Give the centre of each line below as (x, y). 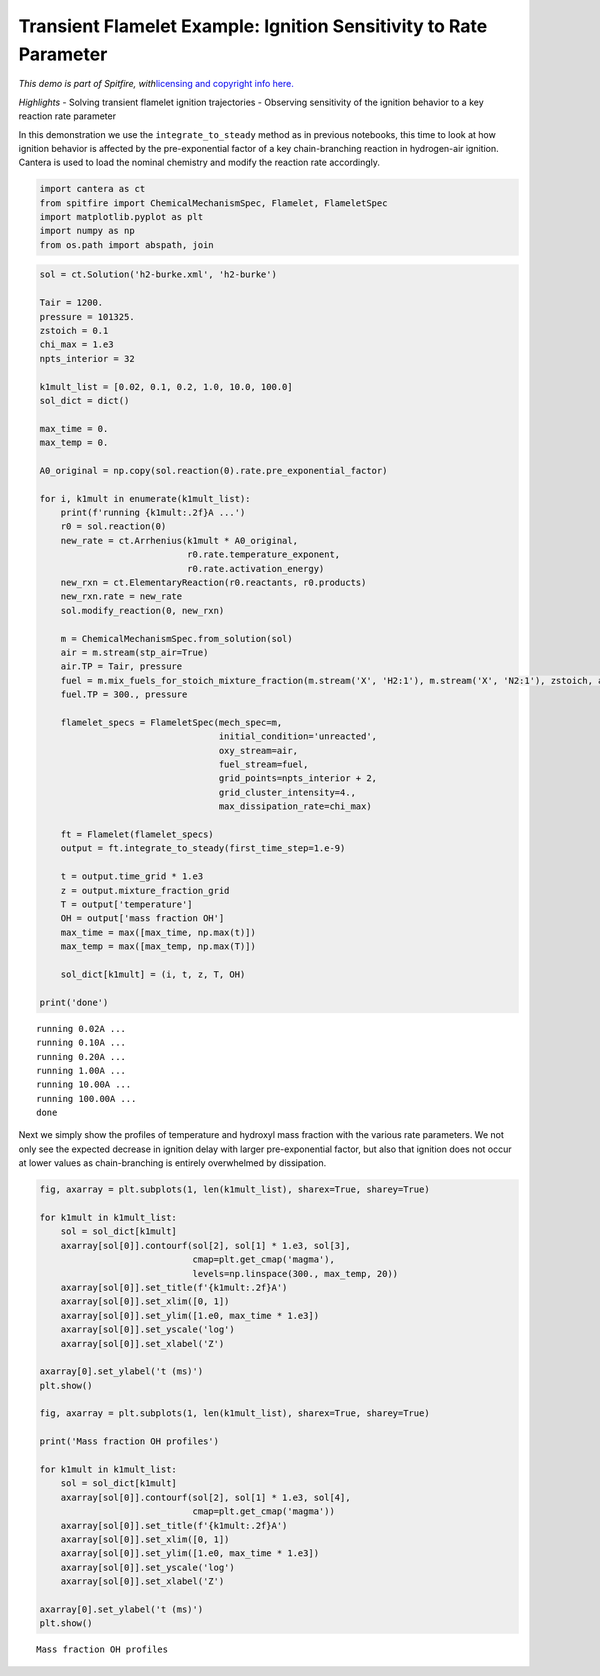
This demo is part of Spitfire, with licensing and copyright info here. (156, 84)
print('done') (74, 1002)
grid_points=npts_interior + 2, (298, 778)
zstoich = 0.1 (74, 330)
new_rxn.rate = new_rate (121, 596)
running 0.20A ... (81, 1056)
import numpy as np (87, 231)
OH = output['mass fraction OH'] (142, 918)
